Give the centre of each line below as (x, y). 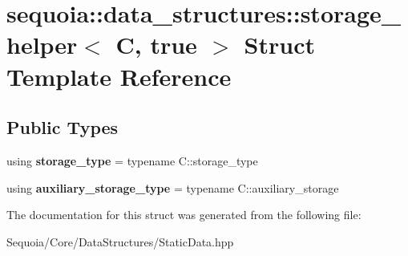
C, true (156, 45)
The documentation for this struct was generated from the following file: (184, 215)
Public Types (63, 127)
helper (42, 45)
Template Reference (119, 76)
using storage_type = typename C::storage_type (132, 160)
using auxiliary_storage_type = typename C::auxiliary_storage (173, 187)
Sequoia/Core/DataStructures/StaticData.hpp (120, 241)
